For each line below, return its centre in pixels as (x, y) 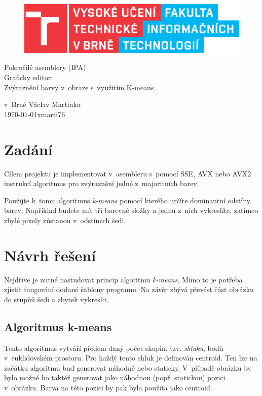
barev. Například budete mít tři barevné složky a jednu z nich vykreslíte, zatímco (131, 210)
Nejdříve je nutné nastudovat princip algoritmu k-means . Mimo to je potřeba (123, 279)
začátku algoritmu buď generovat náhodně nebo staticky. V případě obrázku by (128, 367)
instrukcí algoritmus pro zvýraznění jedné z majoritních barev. (102, 183)
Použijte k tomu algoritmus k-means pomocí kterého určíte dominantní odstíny (127, 200)
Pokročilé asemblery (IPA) (45, 67)
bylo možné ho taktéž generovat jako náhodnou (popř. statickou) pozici (115, 377)
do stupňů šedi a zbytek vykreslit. (57, 299)
